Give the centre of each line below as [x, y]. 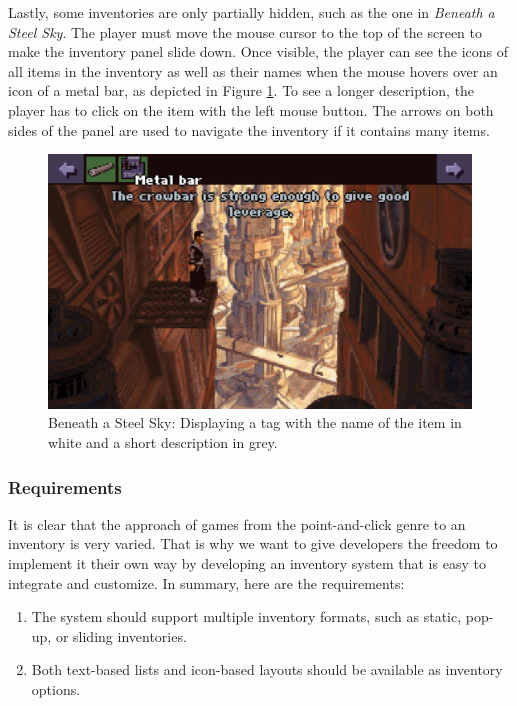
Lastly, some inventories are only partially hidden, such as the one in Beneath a [251, 12]
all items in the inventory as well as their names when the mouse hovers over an [253, 70]
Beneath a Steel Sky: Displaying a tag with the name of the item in [255, 422]
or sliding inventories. [121, 635]
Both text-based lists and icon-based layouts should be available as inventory [267, 669]
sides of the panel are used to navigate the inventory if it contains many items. [249, 129]
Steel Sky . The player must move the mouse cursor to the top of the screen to [245, 31]
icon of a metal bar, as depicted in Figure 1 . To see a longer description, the [241, 90]
